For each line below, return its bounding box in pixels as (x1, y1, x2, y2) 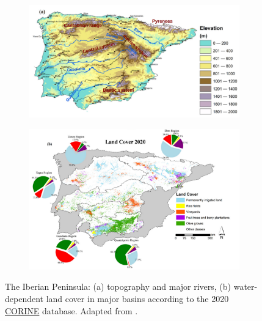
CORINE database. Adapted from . (5, 304, 138, 317)
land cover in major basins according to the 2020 (46, 292, 229, 304)
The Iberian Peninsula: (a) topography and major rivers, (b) (5, 280, 231, 293)
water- (233, 280, 258, 293)
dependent (5, 292, 44, 304)
